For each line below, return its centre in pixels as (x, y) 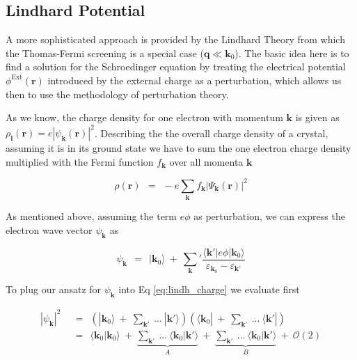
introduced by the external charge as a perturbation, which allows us (195, 80)
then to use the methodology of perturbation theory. (117, 94)
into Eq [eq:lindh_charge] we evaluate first (209, 289)
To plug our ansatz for (54, 289)
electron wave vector (49, 229)
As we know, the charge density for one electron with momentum (144, 117)
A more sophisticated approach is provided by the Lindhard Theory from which (175, 39)
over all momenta (206, 161)
